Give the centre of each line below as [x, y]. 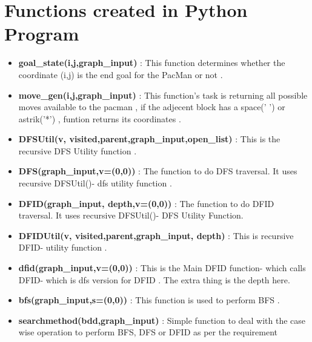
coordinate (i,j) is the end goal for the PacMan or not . [121, 74]
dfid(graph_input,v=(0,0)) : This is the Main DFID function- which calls [162, 268]
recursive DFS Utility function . [78, 150]
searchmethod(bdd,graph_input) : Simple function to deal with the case [162, 320]
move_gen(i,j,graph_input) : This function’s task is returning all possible [163, 95]
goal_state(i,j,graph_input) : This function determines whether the [152, 63]
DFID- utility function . [63, 247]
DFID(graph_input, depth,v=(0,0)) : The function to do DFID [146, 203]
